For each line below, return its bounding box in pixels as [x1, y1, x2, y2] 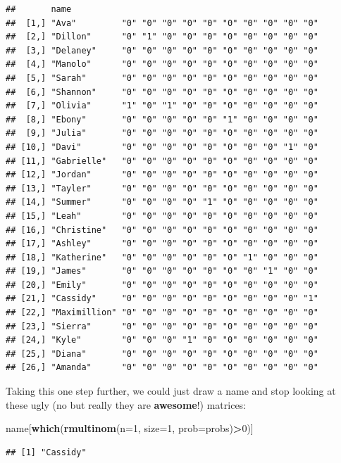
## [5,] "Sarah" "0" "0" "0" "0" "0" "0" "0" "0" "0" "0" [6, 72, 318, 83]
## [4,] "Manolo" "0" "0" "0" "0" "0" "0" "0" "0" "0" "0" [6, 59, 318, 70]
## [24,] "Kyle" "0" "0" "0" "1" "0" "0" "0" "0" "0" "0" [6, 335, 318, 345]
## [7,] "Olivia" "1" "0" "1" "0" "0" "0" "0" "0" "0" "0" [6, 101, 318, 111]
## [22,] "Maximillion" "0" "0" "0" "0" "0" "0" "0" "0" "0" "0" [6, 307, 318, 318]
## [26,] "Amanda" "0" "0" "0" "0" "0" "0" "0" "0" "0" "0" [6, 362, 318, 373]
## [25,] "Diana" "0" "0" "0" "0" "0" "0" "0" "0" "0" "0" [6, 348, 318, 359]
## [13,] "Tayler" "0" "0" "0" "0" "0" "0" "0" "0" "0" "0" [6, 183, 318, 194]
